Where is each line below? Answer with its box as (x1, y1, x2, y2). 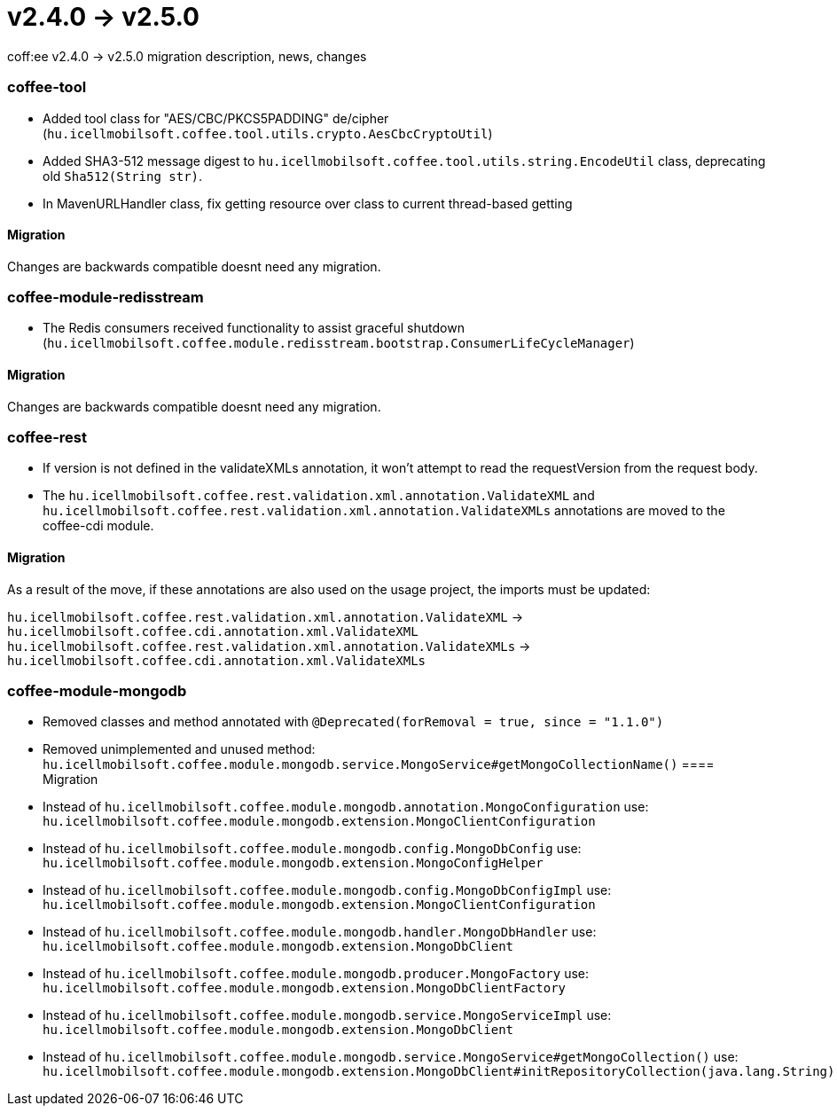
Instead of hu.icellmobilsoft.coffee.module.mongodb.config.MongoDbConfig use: (43, 841, 582, 857)
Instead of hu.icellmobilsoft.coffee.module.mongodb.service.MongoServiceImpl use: (43, 1007, 612, 1023)
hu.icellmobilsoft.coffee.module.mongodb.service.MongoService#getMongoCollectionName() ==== (43, 756, 715, 772)
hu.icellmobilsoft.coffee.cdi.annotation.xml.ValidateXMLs (7, 653, 426, 668)
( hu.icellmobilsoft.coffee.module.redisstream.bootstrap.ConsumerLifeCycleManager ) (43, 335, 635, 351)
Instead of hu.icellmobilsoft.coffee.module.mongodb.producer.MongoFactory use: (43, 966, 590, 982)
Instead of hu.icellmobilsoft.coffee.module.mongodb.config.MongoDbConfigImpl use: (43, 882, 612, 898)
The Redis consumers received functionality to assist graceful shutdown (43, 320, 465, 336)
